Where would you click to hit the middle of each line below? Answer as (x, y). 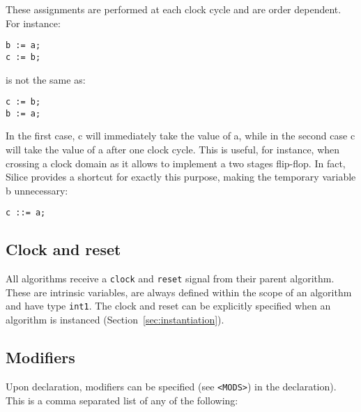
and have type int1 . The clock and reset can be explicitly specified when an (168, 306)
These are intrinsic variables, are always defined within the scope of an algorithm (179, 292)
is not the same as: (46, 79)
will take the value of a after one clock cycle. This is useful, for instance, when (173, 149)
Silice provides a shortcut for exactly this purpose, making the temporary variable (181, 177)
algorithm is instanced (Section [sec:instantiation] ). (115, 320)
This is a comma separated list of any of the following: (122, 400)
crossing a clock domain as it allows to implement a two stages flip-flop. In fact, (176, 163)
